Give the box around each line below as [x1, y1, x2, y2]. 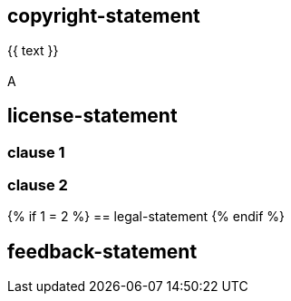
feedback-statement [7, 239, 198, 263]
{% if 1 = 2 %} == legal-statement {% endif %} [7, 209, 286, 225]
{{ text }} [7, 43, 59, 59]
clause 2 [7, 176, 68, 195]
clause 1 [7, 142, 65, 161]
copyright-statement [7, 5, 200, 27]
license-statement [7, 104, 178, 128]
